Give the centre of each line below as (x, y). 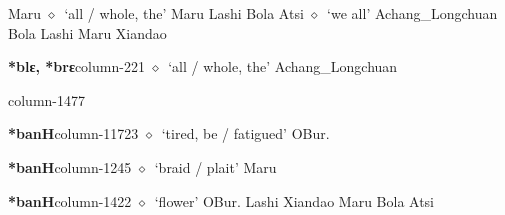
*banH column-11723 (73, 133)
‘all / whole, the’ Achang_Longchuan (283, 66)
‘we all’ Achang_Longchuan (412, 13)
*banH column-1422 (70, 200)
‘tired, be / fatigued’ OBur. (245, 133)
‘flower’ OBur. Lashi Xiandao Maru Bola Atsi (294, 200)
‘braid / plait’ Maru (215, 166)
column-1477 (46, 99)
